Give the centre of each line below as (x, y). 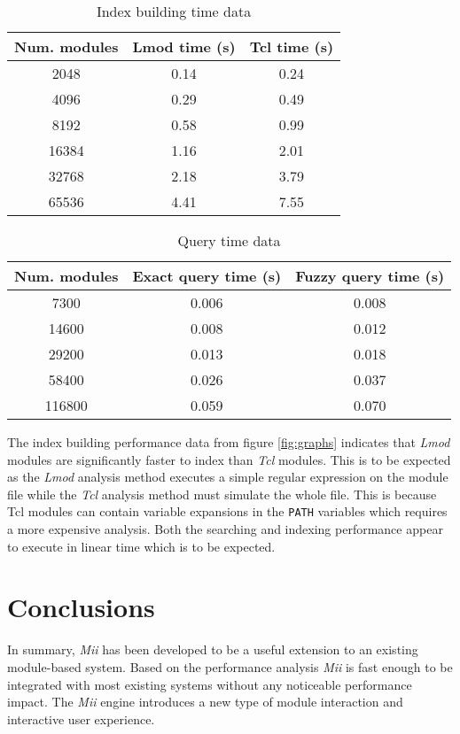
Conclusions (81, 607)
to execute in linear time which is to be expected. (141, 546)
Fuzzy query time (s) (370, 276)
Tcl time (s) (292, 46)
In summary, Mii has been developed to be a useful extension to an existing (213, 649)
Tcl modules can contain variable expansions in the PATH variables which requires (227, 511)
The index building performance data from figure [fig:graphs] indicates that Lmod (229, 442)
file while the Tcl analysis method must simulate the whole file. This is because (222, 494)
